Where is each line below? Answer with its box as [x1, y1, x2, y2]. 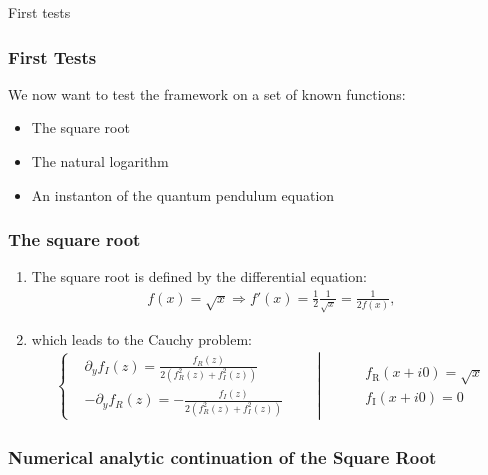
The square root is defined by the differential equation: [31, 266, 367, 287]
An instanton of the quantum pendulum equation [31, 184, 335, 205]
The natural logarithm [31, 151, 169, 171]
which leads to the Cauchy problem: [31, 328, 253, 349]
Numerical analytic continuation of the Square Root [8, 444, 437, 469]
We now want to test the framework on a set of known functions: [8, 83, 406, 104]
